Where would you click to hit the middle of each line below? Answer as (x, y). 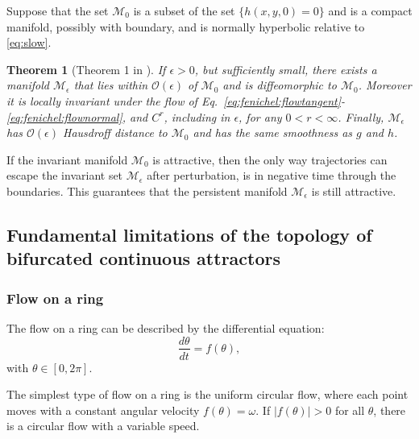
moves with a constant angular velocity (103, 410)
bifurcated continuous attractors (144, 258)
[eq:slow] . (29, 42)
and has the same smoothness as (273, 133)
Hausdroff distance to (115, 133)
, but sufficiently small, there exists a (286, 69)
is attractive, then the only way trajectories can (270, 159)
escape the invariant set (65, 175)
